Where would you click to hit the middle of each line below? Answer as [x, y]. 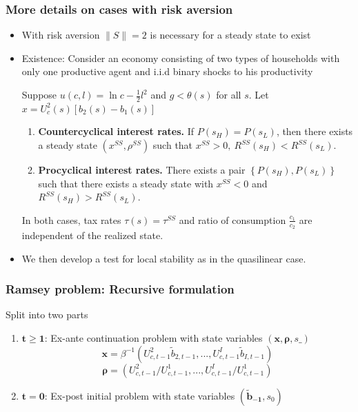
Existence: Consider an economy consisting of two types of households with [181, 58]
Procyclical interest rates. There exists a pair [142, 170]
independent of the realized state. [92, 235]
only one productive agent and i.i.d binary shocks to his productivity [167, 71]
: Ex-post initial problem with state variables [140, 395]
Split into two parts [47, 315]
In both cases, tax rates [71, 219]
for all [229, 94]
